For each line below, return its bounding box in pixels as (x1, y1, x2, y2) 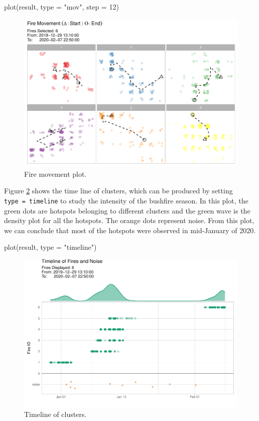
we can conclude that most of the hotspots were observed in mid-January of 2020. (4, 225, 256, 235)
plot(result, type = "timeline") (4, 242, 97, 252)
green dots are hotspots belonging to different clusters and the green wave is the (4, 205, 250, 216)
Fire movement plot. (24, 168, 87, 179)
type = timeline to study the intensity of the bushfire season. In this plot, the (4, 195, 248, 205)
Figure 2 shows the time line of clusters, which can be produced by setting (4, 185, 233, 196)
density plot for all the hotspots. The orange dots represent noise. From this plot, (4, 215, 254, 226)
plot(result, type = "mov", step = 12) (4, 2, 119, 12)
